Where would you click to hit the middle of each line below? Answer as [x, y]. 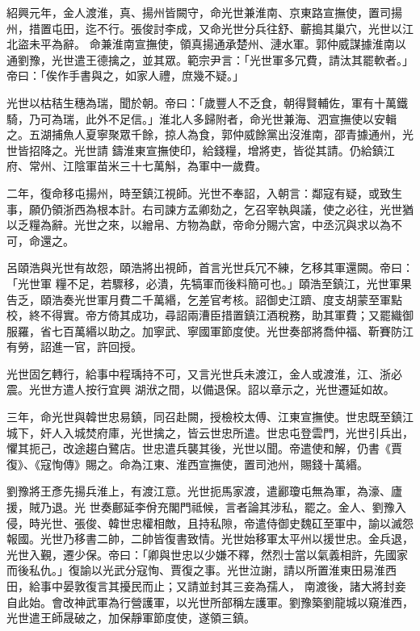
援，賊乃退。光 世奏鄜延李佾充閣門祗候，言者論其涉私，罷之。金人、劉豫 [201, 507]
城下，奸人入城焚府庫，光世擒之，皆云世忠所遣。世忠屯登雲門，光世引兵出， [210, 432]
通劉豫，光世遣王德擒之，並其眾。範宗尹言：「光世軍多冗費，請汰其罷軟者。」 [210, 59]
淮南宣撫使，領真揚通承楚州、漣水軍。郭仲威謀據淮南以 [259, 44]
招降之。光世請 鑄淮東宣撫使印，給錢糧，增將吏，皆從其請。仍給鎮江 [212, 150]
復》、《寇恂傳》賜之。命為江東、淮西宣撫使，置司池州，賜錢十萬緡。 [187, 464]
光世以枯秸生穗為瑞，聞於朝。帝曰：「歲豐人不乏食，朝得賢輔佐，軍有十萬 [202, 102]
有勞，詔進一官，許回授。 [74, 347]
